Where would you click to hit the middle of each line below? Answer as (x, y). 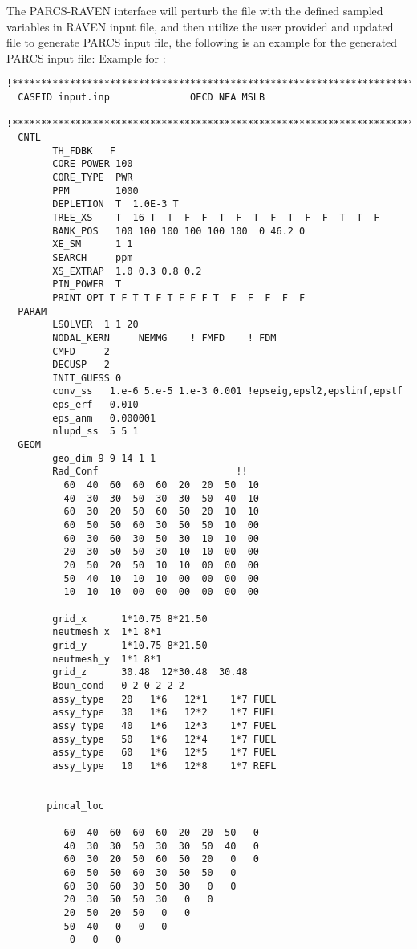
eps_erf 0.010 (95, 405)
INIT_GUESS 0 (87, 378)
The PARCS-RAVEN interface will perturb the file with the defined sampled (195, 10)
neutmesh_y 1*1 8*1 (107, 659)
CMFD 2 (81, 351)
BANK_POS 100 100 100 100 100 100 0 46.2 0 (179, 231)
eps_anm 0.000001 (104, 418)
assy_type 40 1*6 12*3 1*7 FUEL (164, 725)
